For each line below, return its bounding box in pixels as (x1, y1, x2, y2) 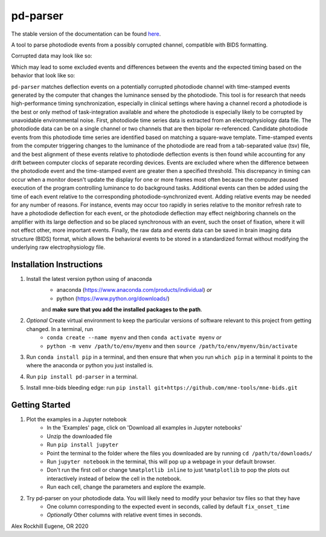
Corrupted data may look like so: (11, 52, 92, 60)
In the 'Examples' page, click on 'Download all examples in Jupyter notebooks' (46, 424, 243, 431)
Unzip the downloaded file (46, 432, 112, 440)
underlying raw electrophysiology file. (11, 243, 106, 251)
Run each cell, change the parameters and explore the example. (46, 483, 206, 490)
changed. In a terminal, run (26, 325, 94, 332)
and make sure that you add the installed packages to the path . (41, 306, 202, 313)
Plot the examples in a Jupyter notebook (26, 416, 127, 423)
